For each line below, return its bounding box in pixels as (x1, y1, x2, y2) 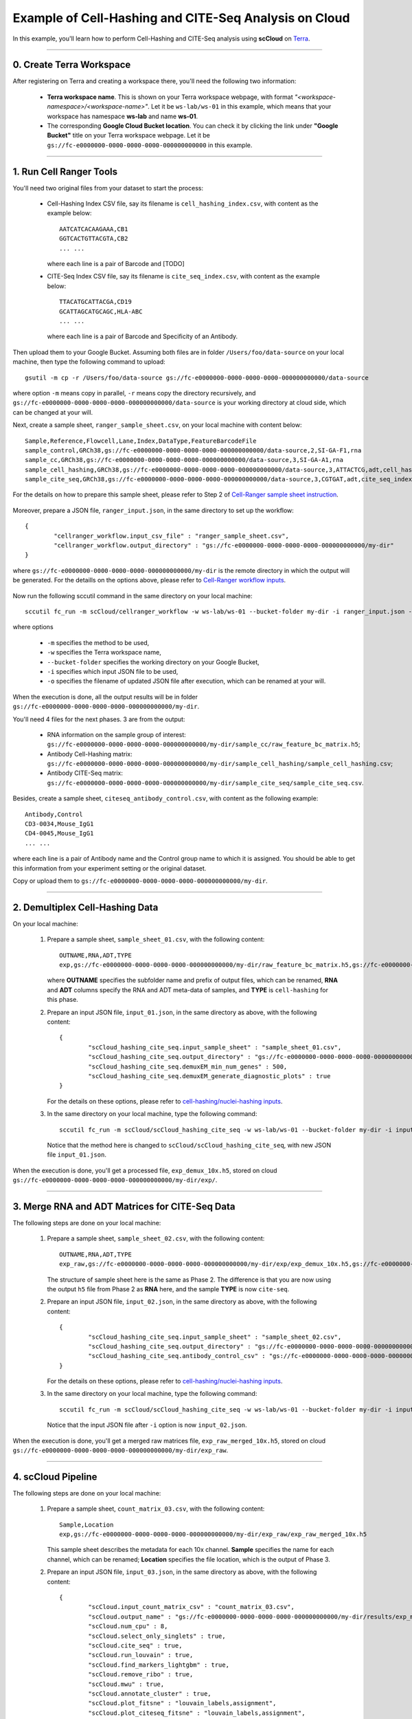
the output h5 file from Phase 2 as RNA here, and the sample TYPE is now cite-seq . (47, 1284, 290, 1293)
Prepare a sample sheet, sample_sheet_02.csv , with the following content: (47, 1234, 265, 1242)
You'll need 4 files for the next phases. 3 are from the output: (12, 715, 185, 723)
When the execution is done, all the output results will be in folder (12, 692, 198, 701)
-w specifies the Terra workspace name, (47, 648, 161, 657)
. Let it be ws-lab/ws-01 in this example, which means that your (148, 102, 332, 111)
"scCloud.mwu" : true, (88, 1680, 165, 1688)
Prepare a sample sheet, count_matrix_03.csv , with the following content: (47, 1504, 265, 1513)
